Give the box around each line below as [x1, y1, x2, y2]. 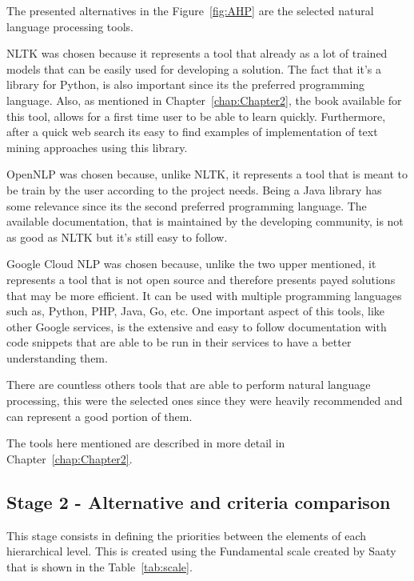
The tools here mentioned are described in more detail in [6, 435, 285, 451]
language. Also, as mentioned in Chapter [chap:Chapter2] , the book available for [6, 91, 402, 108]
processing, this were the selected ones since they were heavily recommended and [6, 392, 403, 409]
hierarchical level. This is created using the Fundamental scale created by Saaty [6, 543, 396, 559]
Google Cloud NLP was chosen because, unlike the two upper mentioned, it [6, 255, 376, 272]
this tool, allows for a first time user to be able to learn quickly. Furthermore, [6, 107, 386, 124]
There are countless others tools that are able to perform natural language [6, 376, 371, 393]
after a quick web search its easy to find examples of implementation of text [6, 123, 378, 140]
